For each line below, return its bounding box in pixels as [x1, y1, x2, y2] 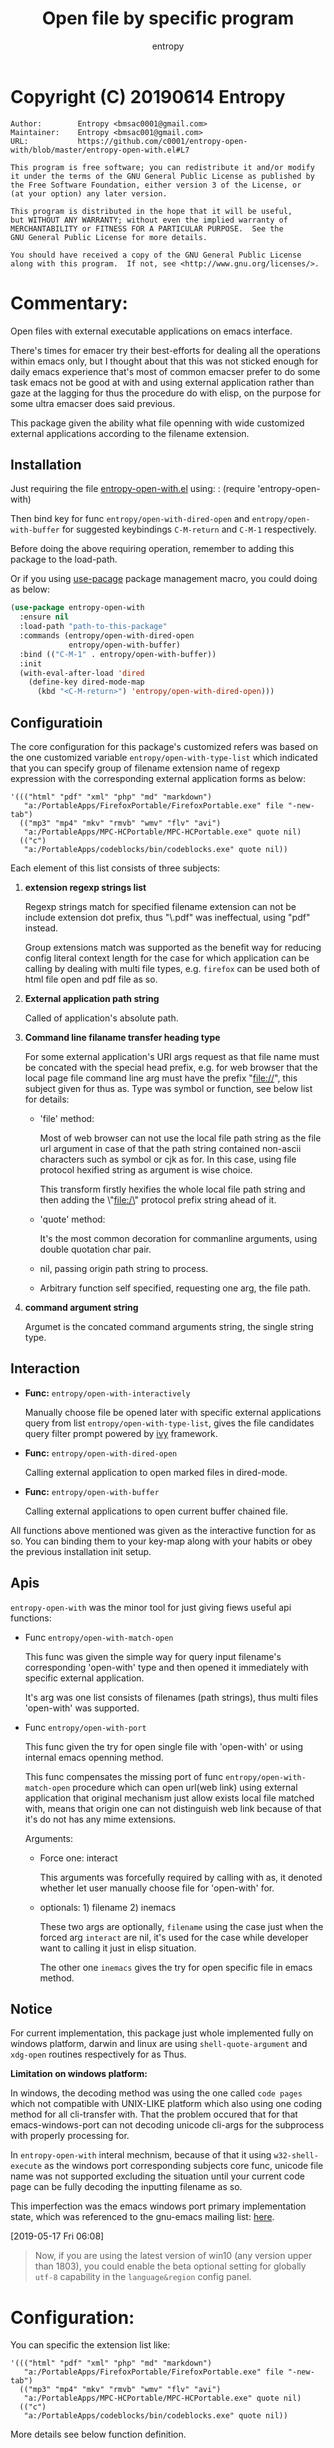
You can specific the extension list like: [10, 2339, 171, 2351]
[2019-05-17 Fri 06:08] [10, 2230, 105, 2242]
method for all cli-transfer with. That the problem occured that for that [10, 2108, 298, 2121]
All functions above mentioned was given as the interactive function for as [10, 1524, 317, 1536]
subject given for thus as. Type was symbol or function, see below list [24, 1083, 313, 1094]
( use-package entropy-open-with [10, 603, 145, 613]
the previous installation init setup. [10, 1545, 152, 1557]
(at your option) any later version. [10, 188, 168, 199]
